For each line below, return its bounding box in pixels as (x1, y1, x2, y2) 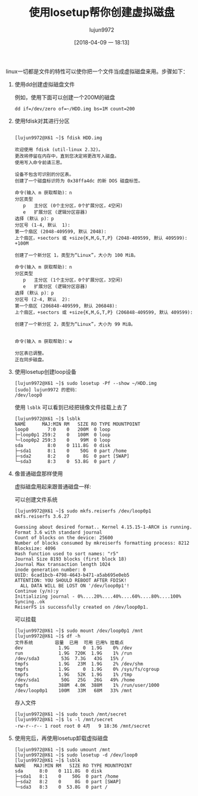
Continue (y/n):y (14, 588, 59, 594)
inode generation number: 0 (14, 567, 86, 573)
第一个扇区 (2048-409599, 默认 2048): (14, 228, 107, 235)
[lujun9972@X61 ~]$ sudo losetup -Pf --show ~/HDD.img (14, 380, 157, 386)
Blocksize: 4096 (14, 545, 56, 551)
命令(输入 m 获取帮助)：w (14, 338, 72, 345)
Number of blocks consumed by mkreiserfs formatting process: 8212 (14, 540, 189, 546)
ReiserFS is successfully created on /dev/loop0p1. (14, 604, 149, 610)
